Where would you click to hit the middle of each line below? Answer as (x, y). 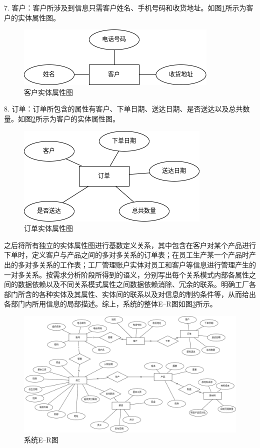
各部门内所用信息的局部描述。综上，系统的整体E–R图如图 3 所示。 (110, 304)
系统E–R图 (41, 440)
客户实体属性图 (48, 92)
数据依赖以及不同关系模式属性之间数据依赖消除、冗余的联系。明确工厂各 (137, 284)
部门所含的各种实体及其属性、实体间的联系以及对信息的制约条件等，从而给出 (130, 294)
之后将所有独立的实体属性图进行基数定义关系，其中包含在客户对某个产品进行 (130, 245)
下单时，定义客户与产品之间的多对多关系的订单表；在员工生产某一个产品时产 (130, 255)
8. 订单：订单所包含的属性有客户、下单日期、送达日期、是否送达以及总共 (123, 109)
